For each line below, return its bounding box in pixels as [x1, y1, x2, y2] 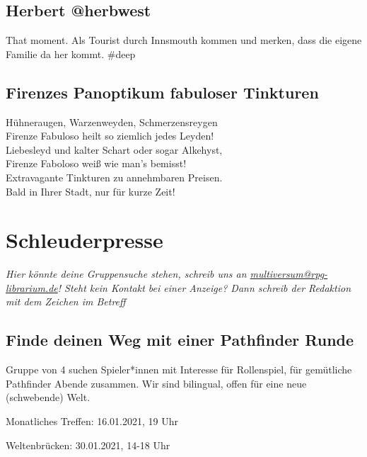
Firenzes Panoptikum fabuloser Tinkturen [6, 81, 319, 103]
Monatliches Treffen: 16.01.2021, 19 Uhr [6, 414, 178, 429]
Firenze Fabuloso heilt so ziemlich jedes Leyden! [6, 128, 214, 143]
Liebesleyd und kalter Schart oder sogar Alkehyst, [6, 142, 223, 157]
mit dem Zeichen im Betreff [6, 294, 126, 309]
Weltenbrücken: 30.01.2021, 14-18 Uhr [6, 437, 170, 452]
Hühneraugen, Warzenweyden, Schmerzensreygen [6, 114, 218, 129]
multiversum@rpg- [250, 266, 328, 281]
